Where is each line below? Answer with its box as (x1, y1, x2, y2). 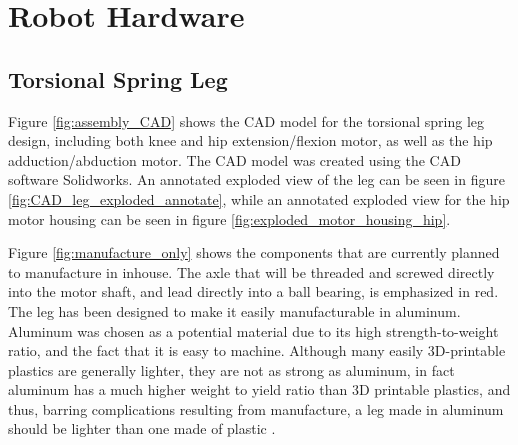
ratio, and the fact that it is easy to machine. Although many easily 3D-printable (8, 340, 506, 361)
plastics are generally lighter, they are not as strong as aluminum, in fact (8, 359, 455, 380)
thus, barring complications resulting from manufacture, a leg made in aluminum (8, 398, 504, 419)
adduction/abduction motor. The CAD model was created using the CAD (8, 149, 461, 170)
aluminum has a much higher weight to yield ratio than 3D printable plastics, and (8, 379, 511, 400)
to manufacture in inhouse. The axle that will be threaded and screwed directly (8, 261, 495, 282)
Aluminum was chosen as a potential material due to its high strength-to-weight (8, 320, 499, 341)
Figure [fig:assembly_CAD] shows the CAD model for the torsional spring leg (8, 110, 485, 131)
